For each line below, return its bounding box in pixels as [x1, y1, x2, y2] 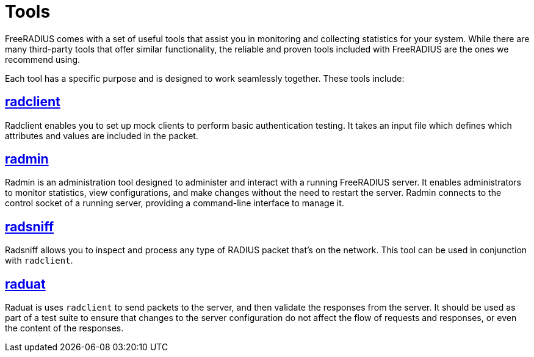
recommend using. [5, 54, 81, 65]
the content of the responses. [5, 323, 124, 334]
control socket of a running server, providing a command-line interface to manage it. [5, 198, 344, 209]
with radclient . [5, 255, 73, 266]
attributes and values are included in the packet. [5, 130, 198, 141]
